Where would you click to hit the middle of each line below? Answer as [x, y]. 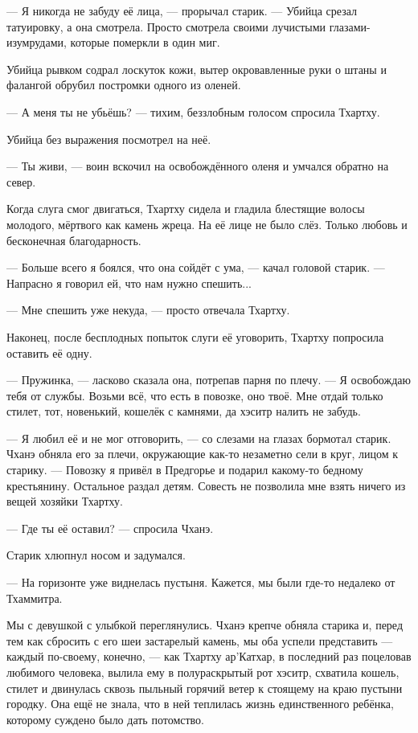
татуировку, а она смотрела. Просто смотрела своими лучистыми [166, 26]
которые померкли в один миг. [145, 42]
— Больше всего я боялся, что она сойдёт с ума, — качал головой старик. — [196, 267]
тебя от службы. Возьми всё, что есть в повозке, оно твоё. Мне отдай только [195, 395]
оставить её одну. [49, 352]
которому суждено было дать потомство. [105, 719]
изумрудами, [37, 42]
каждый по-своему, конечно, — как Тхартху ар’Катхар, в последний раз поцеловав [209, 656]
